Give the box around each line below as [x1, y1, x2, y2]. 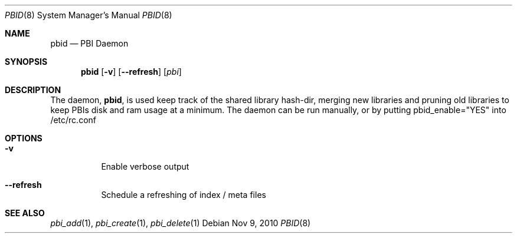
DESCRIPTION [5, 85, 61, 95]
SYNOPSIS [5, 57, 48, 67]
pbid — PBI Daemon [50, 38, 129, 48]
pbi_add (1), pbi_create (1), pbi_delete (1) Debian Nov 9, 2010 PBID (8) [50, 218, 311, 228]
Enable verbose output [101, 161, 189, 171]
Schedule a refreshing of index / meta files [101, 190, 266, 200]
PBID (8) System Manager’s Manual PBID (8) [5, 10, 172, 20]
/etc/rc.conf [50, 115, 96, 125]
